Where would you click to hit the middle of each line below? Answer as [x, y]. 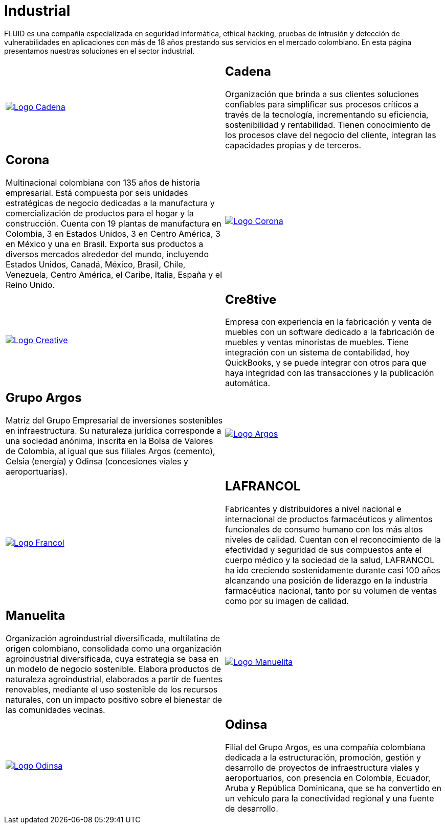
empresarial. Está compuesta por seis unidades [97, 193]
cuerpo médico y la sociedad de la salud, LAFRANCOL [330, 560]
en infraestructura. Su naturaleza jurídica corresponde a [114, 431]
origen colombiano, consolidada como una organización [114, 649]
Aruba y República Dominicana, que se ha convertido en [333, 788]
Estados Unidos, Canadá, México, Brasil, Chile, [96, 264]
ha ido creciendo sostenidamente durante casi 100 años [333, 570]
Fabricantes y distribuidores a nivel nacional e [313, 509]
